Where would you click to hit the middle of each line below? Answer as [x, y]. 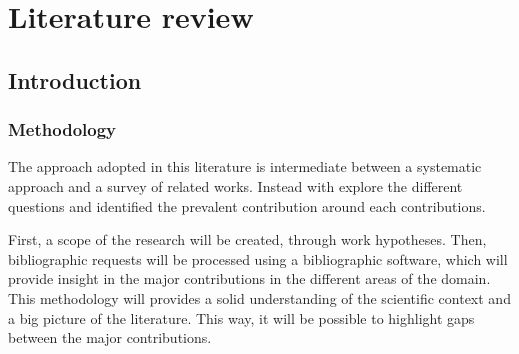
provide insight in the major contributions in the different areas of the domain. [249, 278]
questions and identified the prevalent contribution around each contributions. [247, 205]
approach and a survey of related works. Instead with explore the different [235, 185]
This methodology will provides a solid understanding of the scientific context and [259, 297]
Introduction [75, 79]
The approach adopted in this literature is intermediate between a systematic [245, 166]
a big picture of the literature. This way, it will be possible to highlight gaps [241, 317]
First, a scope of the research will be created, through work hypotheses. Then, [247, 239]
